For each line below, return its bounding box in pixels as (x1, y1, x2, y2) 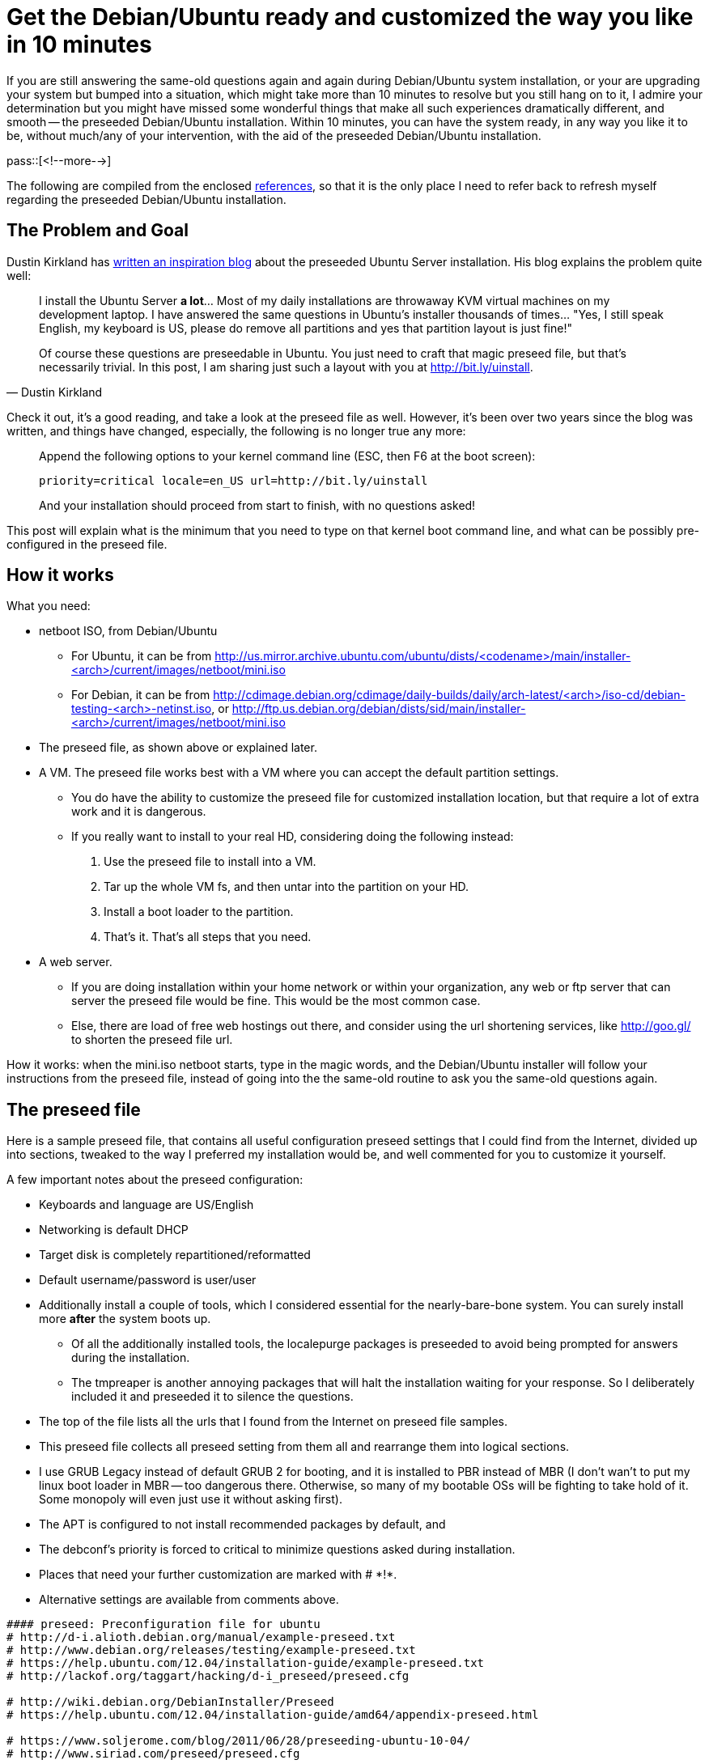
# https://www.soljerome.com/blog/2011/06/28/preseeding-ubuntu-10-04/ (6, 1734, 471, 1748)
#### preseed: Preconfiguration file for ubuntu (6, 1618, 321, 1631)
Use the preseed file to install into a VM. (104, 854, 316, 869)
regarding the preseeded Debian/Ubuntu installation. (6, 192, 287, 206)
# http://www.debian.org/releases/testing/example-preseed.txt (6, 1643, 416, 1657)
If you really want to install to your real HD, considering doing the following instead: (71, 829, 514, 844)
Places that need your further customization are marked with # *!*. (39, 1567, 397, 1582)
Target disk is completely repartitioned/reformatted (39, 1248, 311, 1262)
